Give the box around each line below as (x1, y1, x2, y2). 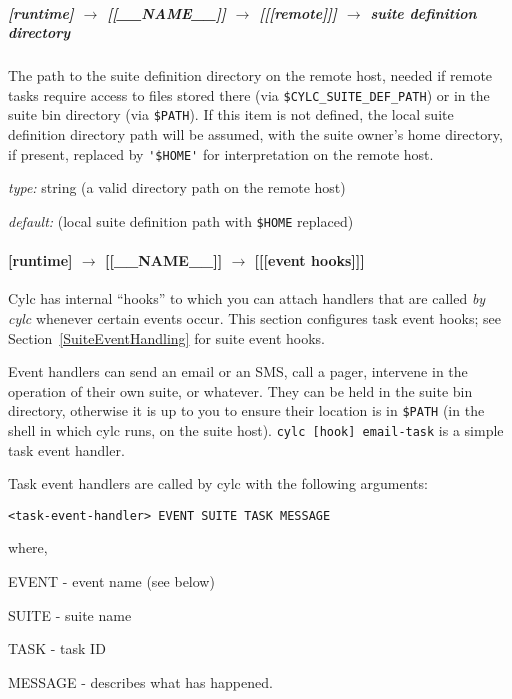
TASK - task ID (8, 638, 106, 659)
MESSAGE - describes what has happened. (8, 671, 273, 692)
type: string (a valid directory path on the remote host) (8, 177, 346, 198)
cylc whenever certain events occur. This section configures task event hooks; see (8, 307, 501, 328)
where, (8, 537, 48, 558)
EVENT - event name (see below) (8, 571, 215, 592)
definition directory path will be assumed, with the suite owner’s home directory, (8, 124, 503, 145)
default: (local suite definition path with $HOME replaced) (8, 210, 354, 231)
